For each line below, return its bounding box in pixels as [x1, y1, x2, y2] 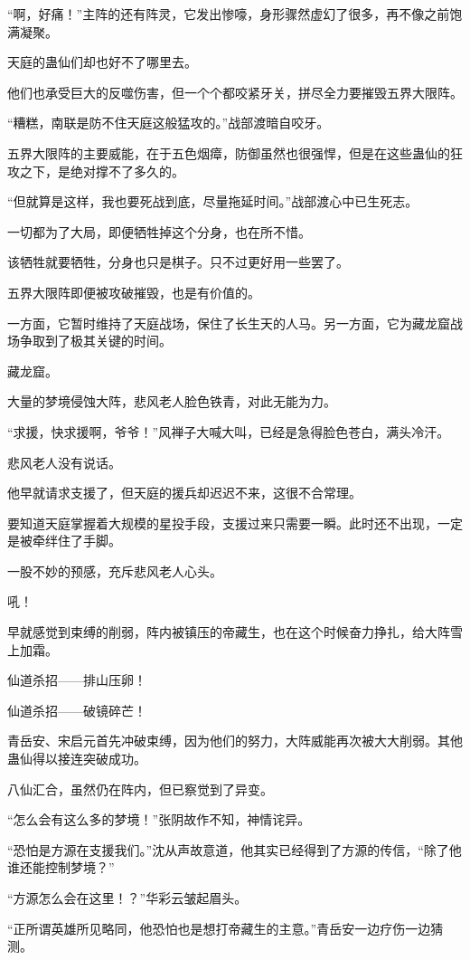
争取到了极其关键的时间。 [19, 331, 172, 350]
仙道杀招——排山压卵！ [7, 670, 146, 689]
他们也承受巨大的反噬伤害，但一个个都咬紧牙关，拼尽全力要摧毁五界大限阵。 [7, 82, 463, 101]
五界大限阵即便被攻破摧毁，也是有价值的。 [7, 282, 260, 301]
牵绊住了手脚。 [32, 531, 121, 550]
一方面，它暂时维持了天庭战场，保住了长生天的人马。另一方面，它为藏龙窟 [7, 313, 450, 332]
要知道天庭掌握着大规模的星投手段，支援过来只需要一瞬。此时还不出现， [7, 513, 437, 532]
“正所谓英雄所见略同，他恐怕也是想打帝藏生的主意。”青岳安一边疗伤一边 [7, 918, 431, 937]
